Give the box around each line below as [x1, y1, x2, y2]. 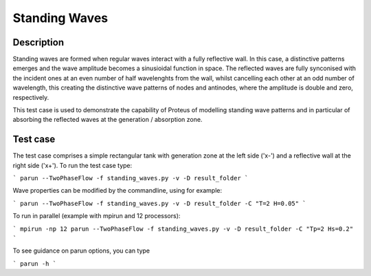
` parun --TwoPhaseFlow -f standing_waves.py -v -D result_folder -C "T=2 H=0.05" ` [12, 200, 306, 207]
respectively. [12, 93, 49, 101]
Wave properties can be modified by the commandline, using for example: [12, 187, 223, 195]
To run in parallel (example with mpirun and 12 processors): [12, 212, 181, 220]
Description [12, 36, 65, 48]
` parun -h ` [12, 259, 57, 268]
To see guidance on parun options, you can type [12, 246, 150, 255]
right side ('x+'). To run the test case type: [12, 161, 133, 169]
